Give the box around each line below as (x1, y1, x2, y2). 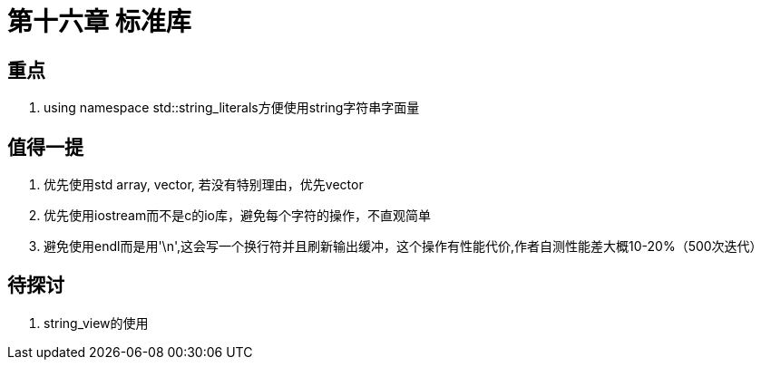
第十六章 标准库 (7, 6, 191, 37)
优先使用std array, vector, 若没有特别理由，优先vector (44, 177, 364, 193)
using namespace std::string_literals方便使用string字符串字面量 (44, 100, 420, 116)
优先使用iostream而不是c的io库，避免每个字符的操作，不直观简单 (44, 208, 431, 224)
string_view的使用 (44, 314, 149, 331)
